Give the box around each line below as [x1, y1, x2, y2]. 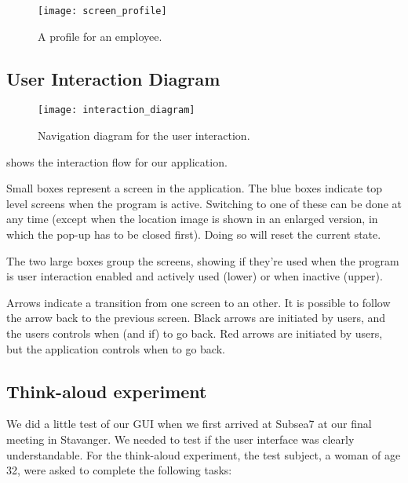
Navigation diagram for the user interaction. [38, 127, 250, 144]
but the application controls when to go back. [6, 340, 225, 357]
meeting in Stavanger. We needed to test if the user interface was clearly [6, 431, 355, 448]
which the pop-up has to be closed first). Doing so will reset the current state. [6, 226, 381, 243]
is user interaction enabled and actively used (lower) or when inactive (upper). [6, 268, 383, 284]
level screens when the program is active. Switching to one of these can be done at [6, 195, 402, 211]
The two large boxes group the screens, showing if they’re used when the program [6, 252, 399, 269]
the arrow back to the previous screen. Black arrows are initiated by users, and [6, 309, 386, 326]
